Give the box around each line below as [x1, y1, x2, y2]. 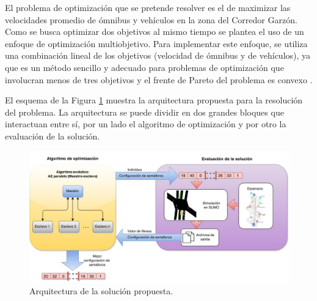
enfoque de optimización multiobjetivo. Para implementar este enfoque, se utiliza [5, 37, 308, 50]
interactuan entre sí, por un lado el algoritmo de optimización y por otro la [5, 117, 286, 130]
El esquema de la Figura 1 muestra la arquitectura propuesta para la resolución [5, 94, 303, 106]
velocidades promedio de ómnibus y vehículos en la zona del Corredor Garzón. [5, 13, 297, 26]
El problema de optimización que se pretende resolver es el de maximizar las [5, 1, 291, 13]
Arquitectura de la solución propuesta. [29, 284, 173, 297]
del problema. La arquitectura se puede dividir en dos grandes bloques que [5, 105, 284, 118]
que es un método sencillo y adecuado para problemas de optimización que [5, 61, 284, 73]
